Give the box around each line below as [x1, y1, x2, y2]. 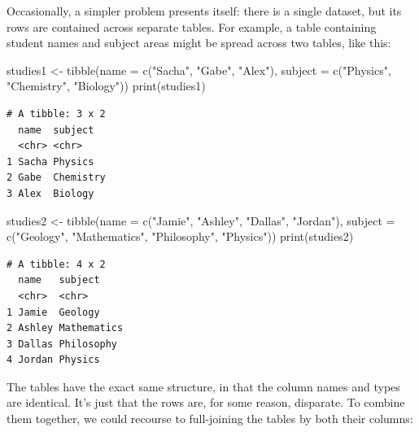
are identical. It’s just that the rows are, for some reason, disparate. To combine [7, 394, 405, 411]
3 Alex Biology [7, 187, 94, 199]
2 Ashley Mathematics [7, 322, 124, 334]
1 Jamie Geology [7, 306, 100, 318]
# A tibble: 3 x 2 [7, 107, 106, 120]
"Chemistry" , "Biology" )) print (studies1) [7, 77, 206, 94]
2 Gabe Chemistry [7, 172, 106, 184]
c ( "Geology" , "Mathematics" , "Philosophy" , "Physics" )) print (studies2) [7, 228, 354, 245]
